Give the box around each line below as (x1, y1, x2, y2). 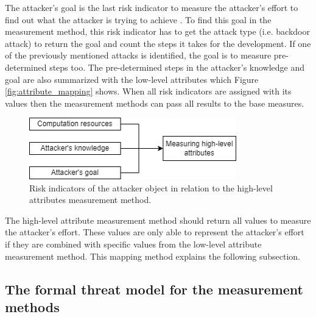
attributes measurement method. (29, 193, 152, 206)
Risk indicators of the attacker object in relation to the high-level (29, 181, 273, 194)
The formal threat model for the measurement (5, 279, 303, 298)
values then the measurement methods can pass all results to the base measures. (5, 96, 304, 109)
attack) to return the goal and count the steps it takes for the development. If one (5, 37, 311, 49)
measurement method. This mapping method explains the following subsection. (5, 249, 300, 262)
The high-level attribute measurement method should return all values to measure (5, 213, 311, 226)
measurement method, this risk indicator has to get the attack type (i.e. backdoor (5, 25, 310, 38)
